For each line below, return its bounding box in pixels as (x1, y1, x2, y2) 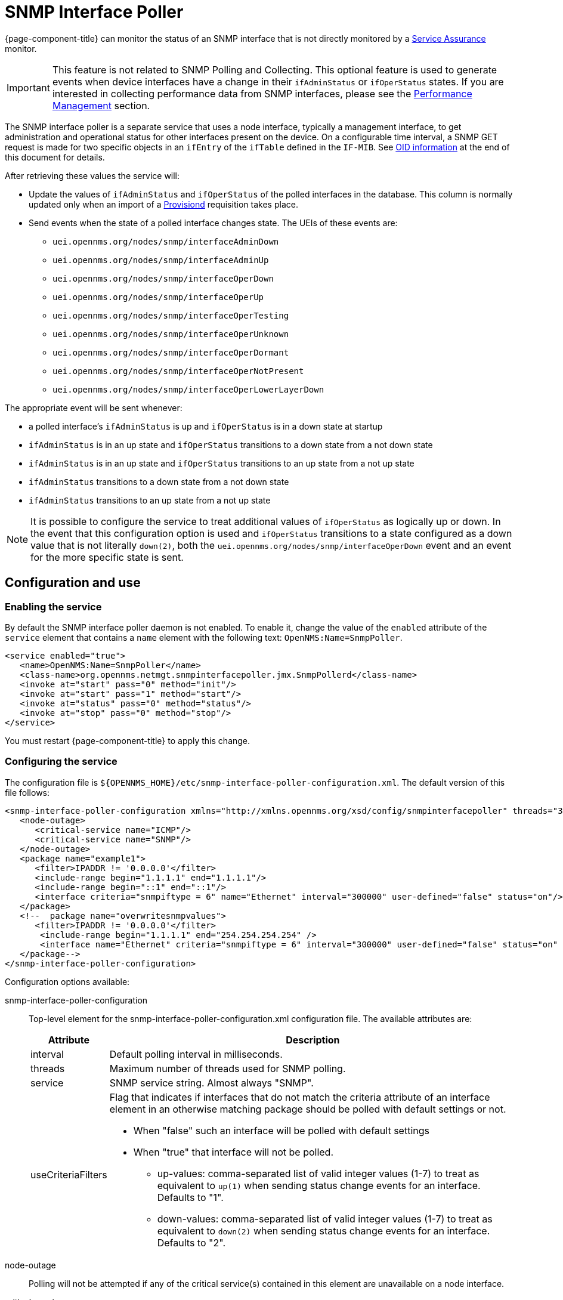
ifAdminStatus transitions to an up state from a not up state (29, 495, 271, 505)
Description (286, 1033, 340, 1046)
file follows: (5, 787, 50, 798)
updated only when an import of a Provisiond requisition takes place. (29, 199, 298, 209)
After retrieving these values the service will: (5, 170, 180, 181)
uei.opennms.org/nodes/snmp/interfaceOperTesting (52, 310, 289, 320)
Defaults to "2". (157, 1236, 225, 1249)
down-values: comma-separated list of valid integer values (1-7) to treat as (157, 1212, 493, 1225)
